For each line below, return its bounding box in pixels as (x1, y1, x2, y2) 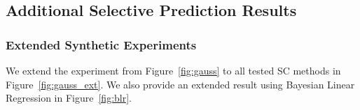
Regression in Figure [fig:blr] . (6, 91, 132, 105)
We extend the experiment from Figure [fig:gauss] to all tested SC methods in (6, 63, 341, 77)
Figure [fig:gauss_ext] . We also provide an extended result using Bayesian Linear (6, 77, 355, 91)
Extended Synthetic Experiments (6, 36, 197, 53)
